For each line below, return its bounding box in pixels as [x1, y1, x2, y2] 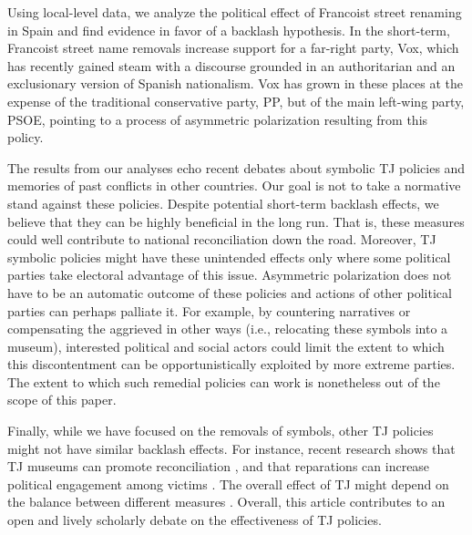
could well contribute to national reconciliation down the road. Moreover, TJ [7, 230, 436, 249]
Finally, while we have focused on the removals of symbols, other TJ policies [7, 421, 434, 440]
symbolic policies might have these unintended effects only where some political [7, 247, 451, 266]
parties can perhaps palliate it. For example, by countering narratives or [7, 301, 411, 320]
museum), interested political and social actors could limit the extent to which [7, 336, 445, 355]
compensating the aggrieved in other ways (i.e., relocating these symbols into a [7, 319, 448, 338]
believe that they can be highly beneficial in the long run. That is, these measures [7, 211, 465, 231]
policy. [7, 128, 44, 147]
